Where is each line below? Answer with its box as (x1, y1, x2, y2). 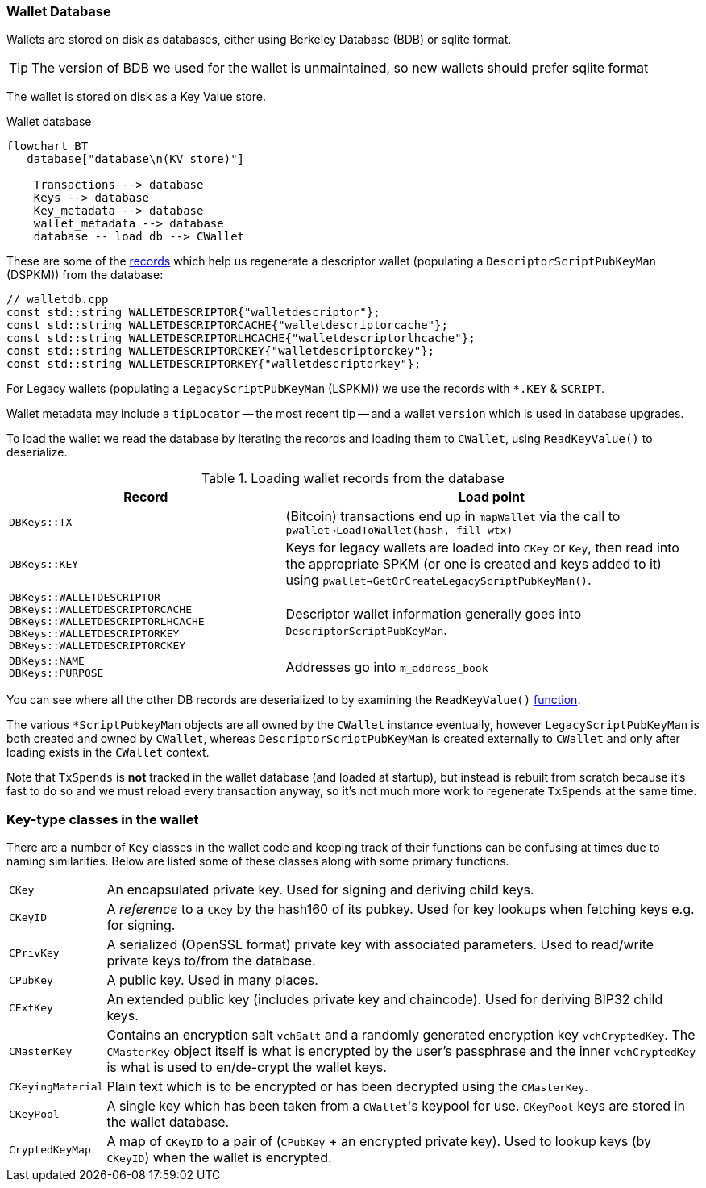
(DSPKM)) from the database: (6, 268, 164, 282)
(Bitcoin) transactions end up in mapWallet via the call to (285, 508, 621, 525)
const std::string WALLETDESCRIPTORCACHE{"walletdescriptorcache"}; (6, 319, 448, 332)
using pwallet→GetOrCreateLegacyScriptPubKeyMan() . (285, 572, 592, 589)
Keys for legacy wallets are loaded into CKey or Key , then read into (285, 540, 679, 556)
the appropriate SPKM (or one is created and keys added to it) (285, 556, 662, 573)
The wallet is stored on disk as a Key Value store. (6, 90, 266, 104)
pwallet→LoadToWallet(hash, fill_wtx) (285, 524, 513, 537)
